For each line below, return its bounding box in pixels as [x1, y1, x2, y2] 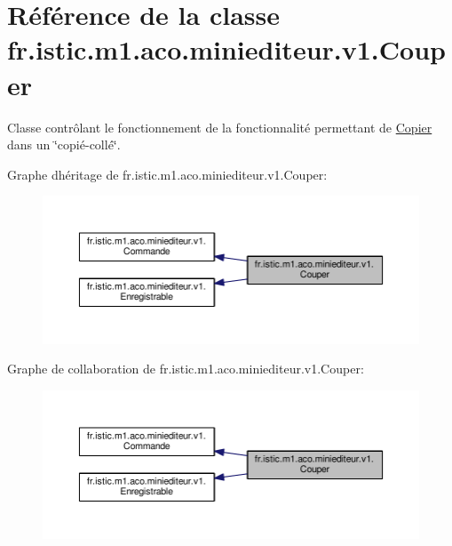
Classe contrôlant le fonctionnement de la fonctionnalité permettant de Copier [7, 117, 432, 136]
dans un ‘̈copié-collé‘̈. [7, 135, 121, 154]
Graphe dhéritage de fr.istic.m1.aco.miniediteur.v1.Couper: [7, 165, 328, 183]
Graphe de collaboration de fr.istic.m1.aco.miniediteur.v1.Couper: [7, 359, 364, 378]
